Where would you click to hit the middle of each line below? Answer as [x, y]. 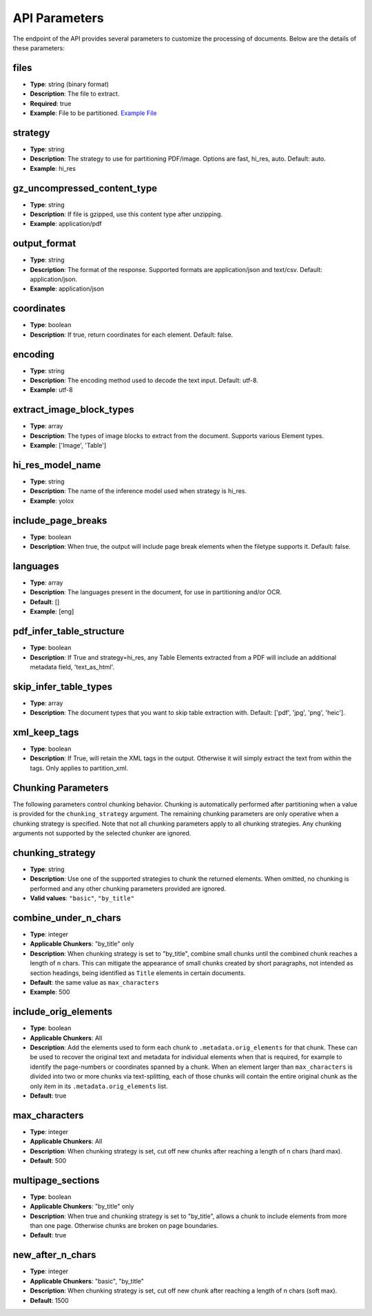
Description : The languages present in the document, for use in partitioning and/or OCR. [156, 592]
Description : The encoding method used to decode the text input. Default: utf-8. [144, 380]
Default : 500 [48, 1161]
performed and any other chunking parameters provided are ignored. [128, 888]
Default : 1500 [49, 1300]
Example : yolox [52, 501]
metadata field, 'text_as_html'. [72, 667]
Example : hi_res [53, 168]
